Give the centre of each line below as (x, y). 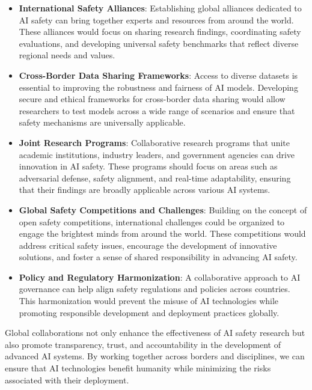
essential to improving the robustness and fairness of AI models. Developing (158, 87)
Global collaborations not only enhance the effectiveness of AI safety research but (155, 333)
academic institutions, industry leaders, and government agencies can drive (157, 154)
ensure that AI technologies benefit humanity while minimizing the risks (138, 368)
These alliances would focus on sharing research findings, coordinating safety (160, 32)
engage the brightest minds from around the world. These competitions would (162, 233)
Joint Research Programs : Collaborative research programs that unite (154, 142)
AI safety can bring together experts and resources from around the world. (156, 20)
